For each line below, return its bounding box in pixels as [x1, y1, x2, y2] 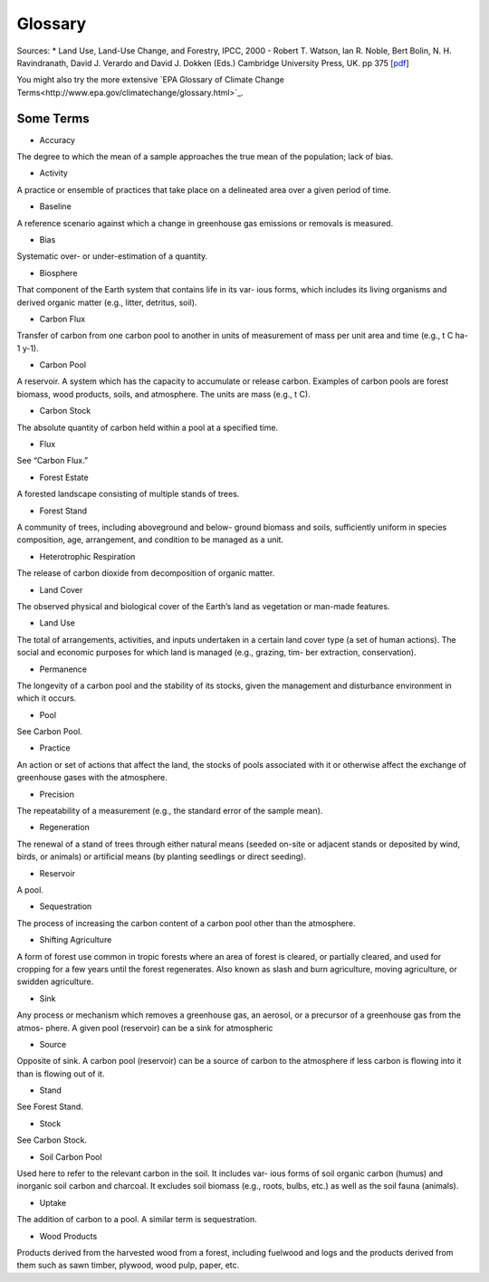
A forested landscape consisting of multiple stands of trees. [16, 489, 240, 500]
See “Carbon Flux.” [16, 455, 89, 466]
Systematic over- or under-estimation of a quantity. [16, 251, 208, 262]
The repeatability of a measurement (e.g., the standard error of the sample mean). [16, 806, 323, 817]
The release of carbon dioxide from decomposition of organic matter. [16, 568, 275, 579]
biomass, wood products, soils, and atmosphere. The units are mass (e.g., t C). [16, 388, 312, 399]
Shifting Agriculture [39, 934, 112, 945]
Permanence [39, 664, 88, 674]
